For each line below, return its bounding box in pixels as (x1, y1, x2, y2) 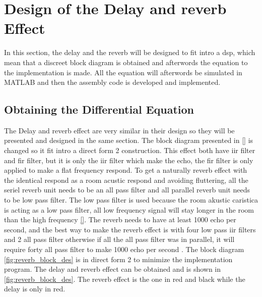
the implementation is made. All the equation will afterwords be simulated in (4, 67, 242, 77)
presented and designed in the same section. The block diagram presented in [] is (4, 135, 253, 145)
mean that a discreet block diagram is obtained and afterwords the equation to (4, 57, 248, 67)
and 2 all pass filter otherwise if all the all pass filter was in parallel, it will (4, 234, 235, 244)
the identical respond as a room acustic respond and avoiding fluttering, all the (4, 174, 248, 185)
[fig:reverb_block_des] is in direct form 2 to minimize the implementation (4, 254, 233, 264)
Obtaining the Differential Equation (4, 102, 194, 117)
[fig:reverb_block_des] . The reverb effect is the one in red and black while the (4, 273, 245, 284)
